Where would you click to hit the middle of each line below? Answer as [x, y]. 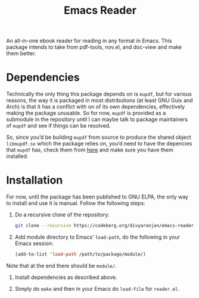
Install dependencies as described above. [66, 277]
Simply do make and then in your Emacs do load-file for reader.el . [97, 288]
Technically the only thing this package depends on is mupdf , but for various [99, 94]
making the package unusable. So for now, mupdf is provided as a [86, 113]
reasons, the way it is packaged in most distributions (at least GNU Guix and [99, 100]
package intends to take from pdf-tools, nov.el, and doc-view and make [94, 47]
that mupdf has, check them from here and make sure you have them [90, 150]
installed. [17, 156]
